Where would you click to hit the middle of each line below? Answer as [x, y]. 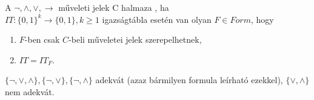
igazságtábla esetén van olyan [157, 19]
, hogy [262, 19]
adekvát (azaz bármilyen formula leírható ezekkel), [189, 80]
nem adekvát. [30, 91]
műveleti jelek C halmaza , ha [114, 7]
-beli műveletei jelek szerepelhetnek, [135, 39]
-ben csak [42, 39]
